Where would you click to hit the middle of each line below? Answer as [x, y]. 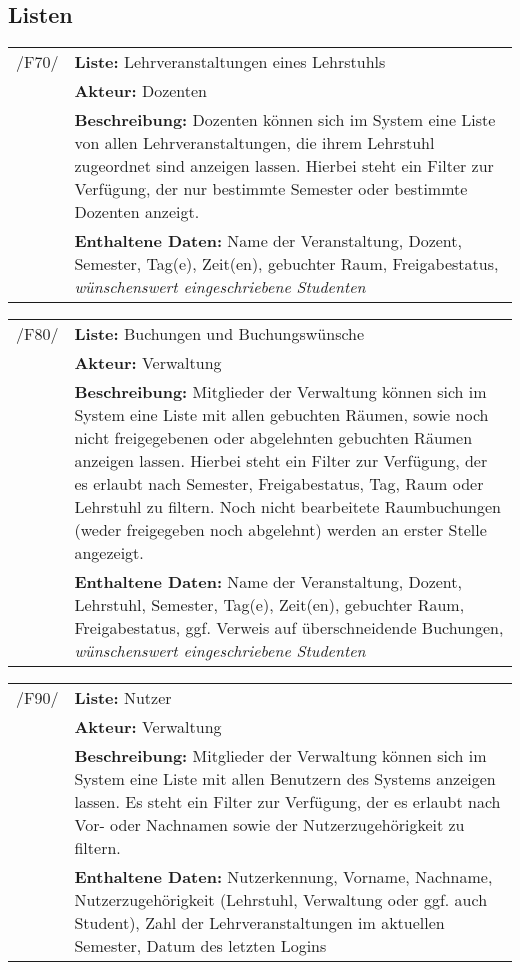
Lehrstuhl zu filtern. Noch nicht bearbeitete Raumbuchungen [287, 507]
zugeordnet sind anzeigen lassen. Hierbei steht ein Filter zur [284, 166]
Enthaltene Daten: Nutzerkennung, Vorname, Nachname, [283, 877]
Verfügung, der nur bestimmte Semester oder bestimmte [271, 189]
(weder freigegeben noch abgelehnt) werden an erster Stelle [280, 530]
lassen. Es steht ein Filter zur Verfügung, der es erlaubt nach [287, 802]
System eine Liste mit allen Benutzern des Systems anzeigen [285, 779]
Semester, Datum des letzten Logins [200, 946]
